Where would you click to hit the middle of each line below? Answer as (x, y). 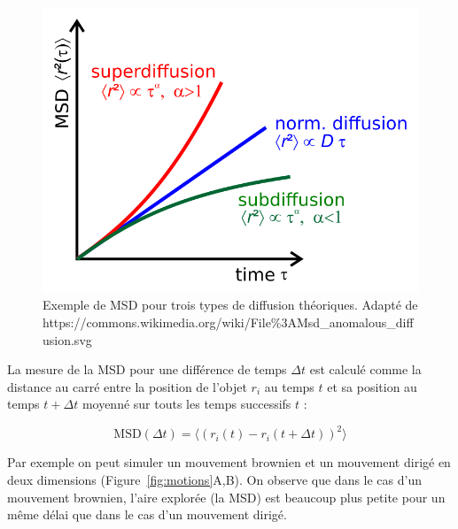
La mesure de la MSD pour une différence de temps (147, 369)
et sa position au (372, 386)
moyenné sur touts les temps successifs (186, 404)
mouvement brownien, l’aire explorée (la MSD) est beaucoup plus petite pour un (226, 497)
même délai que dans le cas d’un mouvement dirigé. (147, 514)
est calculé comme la (365, 369)
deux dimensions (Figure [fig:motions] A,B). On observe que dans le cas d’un (215, 480)
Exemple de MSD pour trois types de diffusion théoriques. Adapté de (230, 305)
